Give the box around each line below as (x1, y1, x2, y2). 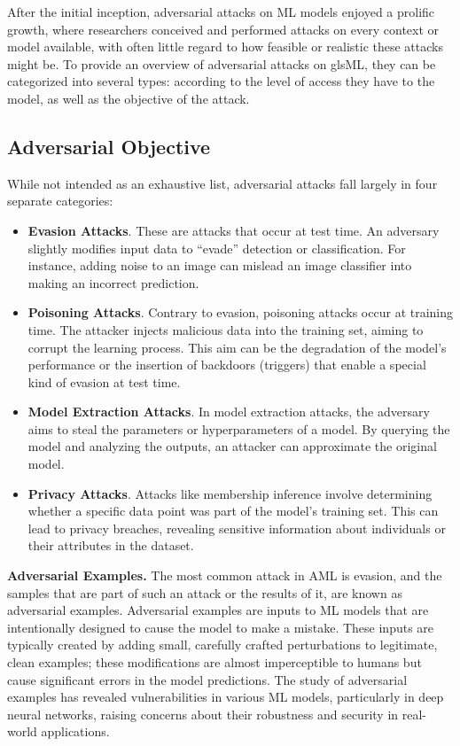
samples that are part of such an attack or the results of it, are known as (7, 583, 402, 602)
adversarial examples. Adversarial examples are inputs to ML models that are (7, 601, 429, 619)
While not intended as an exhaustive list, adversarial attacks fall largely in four (7, 174, 438, 192)
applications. (41, 722, 110, 741)
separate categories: (7, 191, 113, 210)
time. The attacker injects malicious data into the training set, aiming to (27, 320, 424, 338)
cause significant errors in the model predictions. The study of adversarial (7, 670, 408, 688)
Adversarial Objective (7, 132, 211, 159)
